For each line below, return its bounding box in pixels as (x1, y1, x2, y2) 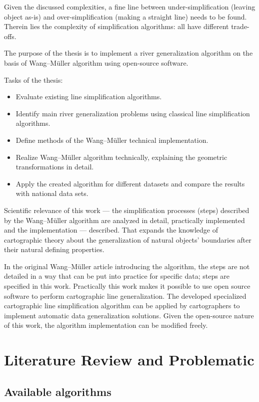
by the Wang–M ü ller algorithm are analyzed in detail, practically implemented (4, 215, 245, 225)
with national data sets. (15, 188, 88, 198)
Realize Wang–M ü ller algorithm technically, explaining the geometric (15, 151, 227, 162)
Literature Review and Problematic (4, 349, 254, 370)
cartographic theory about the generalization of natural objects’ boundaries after (4, 234, 251, 245)
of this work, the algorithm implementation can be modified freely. (4, 320, 208, 330)
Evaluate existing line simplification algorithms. (15, 91, 162, 102)
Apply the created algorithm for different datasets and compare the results (15, 178, 245, 188)
